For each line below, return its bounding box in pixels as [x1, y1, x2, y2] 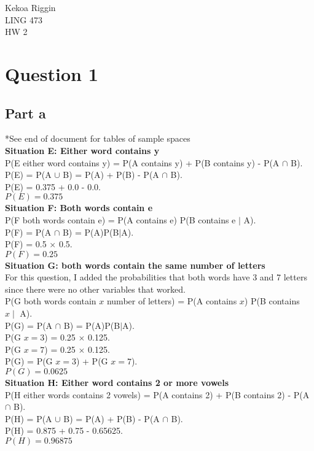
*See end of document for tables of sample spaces [5, 132, 190, 145]
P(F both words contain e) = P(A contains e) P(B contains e [5, 213, 236, 226]
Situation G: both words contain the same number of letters [5, 258, 265, 271]
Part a [5, 103, 46, 122]
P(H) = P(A [5, 412, 52, 425]
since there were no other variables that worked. [5, 282, 186, 295]
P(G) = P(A [5, 318, 53, 331]
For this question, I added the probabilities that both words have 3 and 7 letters [5, 271, 307, 283]
